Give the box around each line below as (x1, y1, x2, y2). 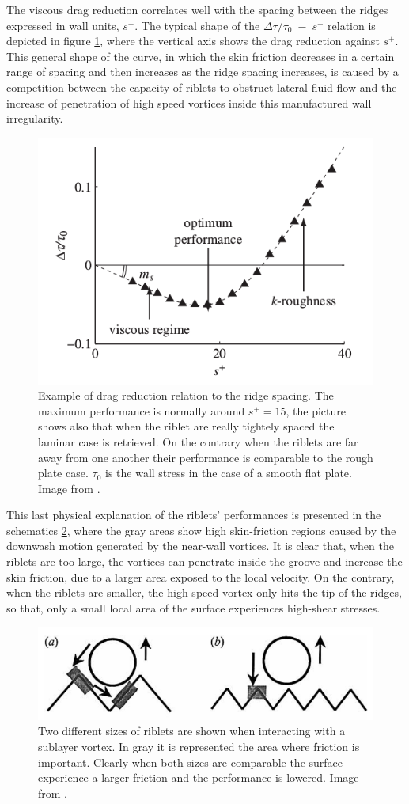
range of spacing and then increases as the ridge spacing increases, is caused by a (6, 63, 399, 80)
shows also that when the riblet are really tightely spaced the (38, 418, 335, 434)
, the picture (286, 402, 346, 419)
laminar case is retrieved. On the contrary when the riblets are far (38, 433, 358, 449)
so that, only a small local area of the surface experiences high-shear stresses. (6, 599, 381, 616)
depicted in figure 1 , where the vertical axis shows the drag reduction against (6, 32, 380, 49)
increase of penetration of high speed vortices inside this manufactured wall (6, 94, 372, 111)
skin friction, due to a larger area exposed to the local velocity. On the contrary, (6, 568, 395, 585)
